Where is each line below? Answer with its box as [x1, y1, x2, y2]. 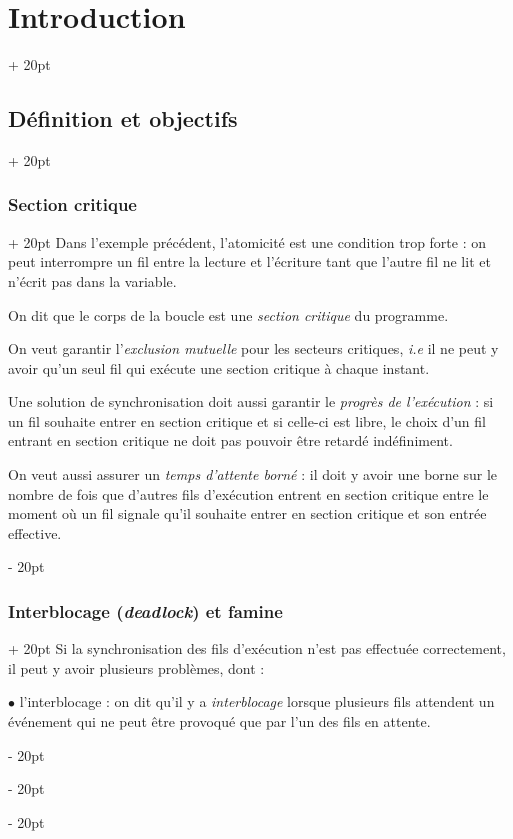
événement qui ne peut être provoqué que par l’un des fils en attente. [8, 711, 431, 732]
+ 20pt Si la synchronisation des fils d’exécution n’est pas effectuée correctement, [8, 638, 506, 659]
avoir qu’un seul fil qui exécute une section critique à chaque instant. [8, 357, 430, 378]
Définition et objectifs [8, 103, 238, 134]
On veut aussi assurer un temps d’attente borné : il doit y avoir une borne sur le [8, 464, 498, 485]
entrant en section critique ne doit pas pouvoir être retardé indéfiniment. [8, 430, 453, 451]
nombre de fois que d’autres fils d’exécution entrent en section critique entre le [8, 483, 489, 504]
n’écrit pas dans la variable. [8, 270, 177, 291]
